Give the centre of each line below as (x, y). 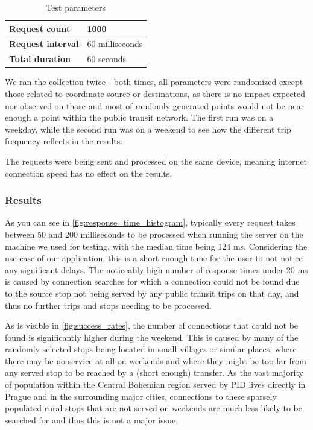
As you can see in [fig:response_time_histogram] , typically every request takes (150, 222)
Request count (40, 28)
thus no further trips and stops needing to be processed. (108, 305)
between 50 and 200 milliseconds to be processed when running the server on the (154, 234)
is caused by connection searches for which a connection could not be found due (152, 281)
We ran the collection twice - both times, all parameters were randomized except (154, 82)
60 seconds (107, 59)
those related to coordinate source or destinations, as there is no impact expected (155, 93)
